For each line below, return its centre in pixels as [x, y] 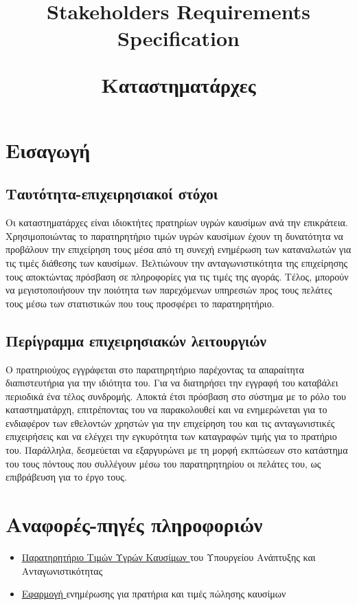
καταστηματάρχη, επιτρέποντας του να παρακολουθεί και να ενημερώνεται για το [166, 409]
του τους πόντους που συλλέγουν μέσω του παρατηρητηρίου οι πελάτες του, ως [163, 463]
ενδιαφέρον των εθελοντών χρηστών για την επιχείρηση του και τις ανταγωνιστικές [170, 422]
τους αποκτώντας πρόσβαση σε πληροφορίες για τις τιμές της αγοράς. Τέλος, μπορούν [177, 276]
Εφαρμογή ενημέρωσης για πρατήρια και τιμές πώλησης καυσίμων [154, 594]
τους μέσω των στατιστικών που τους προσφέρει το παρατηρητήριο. [140, 303]
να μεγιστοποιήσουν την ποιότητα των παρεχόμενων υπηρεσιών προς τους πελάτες [169, 290]
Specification [178, 38]
